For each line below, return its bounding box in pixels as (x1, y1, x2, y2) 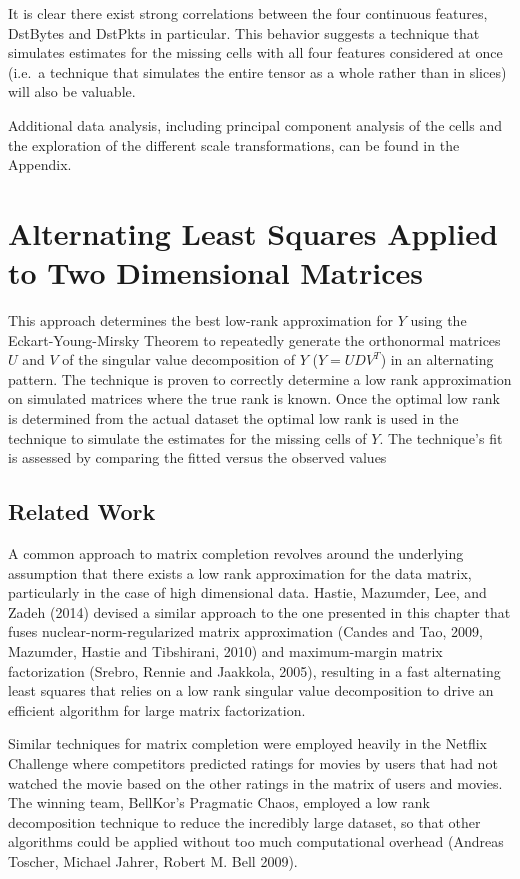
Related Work (8, 496, 156, 527)
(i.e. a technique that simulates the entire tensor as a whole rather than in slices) (8, 61, 507, 82)
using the (410, 310, 467, 331)
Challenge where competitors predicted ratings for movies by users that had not (8, 752, 498, 773)
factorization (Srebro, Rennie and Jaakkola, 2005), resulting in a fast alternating (8, 660, 501, 681)
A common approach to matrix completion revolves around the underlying (8, 543, 464, 564)
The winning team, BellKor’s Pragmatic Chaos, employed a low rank (8, 792, 430, 813)
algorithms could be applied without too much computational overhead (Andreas (8, 831, 504, 852)
